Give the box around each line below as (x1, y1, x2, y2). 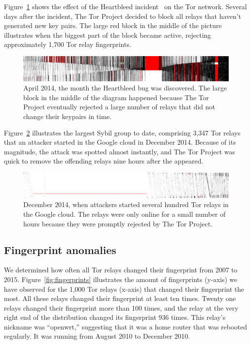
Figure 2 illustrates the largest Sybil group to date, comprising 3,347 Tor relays (4, 127, 241, 137)
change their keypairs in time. (23, 111, 112, 121)
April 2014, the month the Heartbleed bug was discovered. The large (23, 83, 227, 93)
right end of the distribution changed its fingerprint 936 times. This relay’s (4, 312, 226, 322)
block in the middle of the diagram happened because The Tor (23, 92, 209, 102)
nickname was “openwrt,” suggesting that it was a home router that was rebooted (4, 321, 247, 331)
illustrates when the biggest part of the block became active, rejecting (4, 30, 211, 40)
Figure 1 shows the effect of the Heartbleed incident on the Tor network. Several (4, 1, 247, 11)
